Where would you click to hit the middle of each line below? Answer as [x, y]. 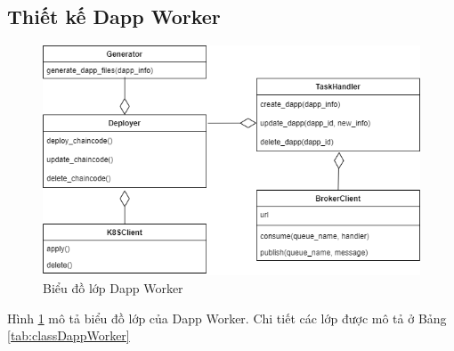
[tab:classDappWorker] [69, 335]
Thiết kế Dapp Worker [114, 16]
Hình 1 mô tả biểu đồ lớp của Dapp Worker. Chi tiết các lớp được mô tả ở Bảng [227, 318]
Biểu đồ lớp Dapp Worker [113, 288]
